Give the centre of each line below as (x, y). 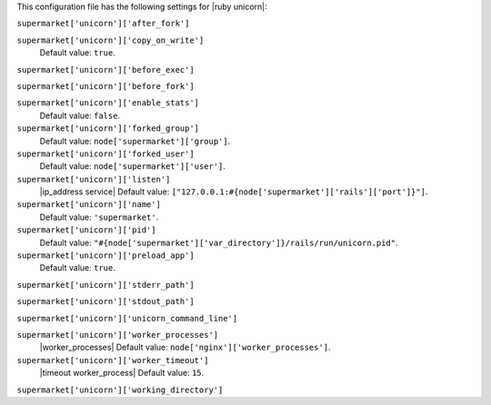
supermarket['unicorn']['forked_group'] (108, 128)
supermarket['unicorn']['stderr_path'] (105, 285)
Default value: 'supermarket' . (99, 217)
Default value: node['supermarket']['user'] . (133, 166)
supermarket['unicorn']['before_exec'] (105, 69)
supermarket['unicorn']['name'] (89, 205)
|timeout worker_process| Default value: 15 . (122, 373)
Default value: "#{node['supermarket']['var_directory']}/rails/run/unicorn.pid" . (219, 242)
